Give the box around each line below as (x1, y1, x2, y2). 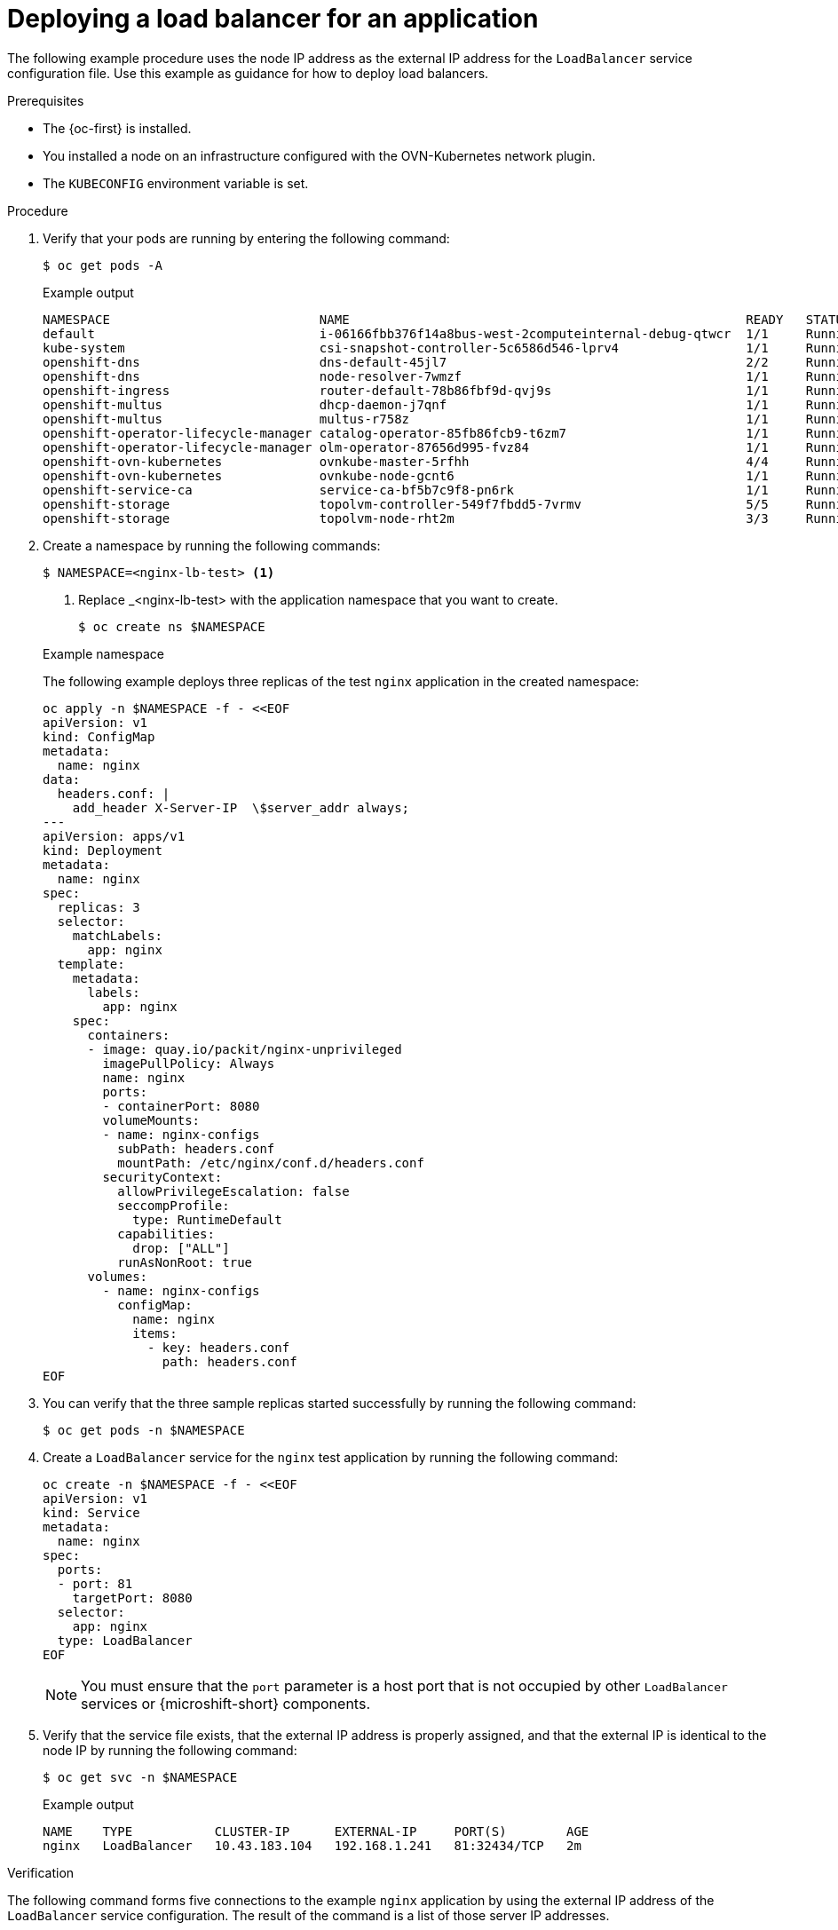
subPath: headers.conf (117, 1141, 275, 1156)
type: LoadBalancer (57, 1633, 193, 1648)
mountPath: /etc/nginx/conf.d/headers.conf (117, 1155, 424, 1170)
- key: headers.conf (147, 1340, 290, 1355)
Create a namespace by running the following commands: (43, 537, 381, 553)
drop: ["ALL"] (132, 1240, 230, 1255)
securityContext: (102, 1169, 223, 1184)
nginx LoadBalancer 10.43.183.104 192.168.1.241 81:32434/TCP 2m (43, 1838, 581, 1853)
